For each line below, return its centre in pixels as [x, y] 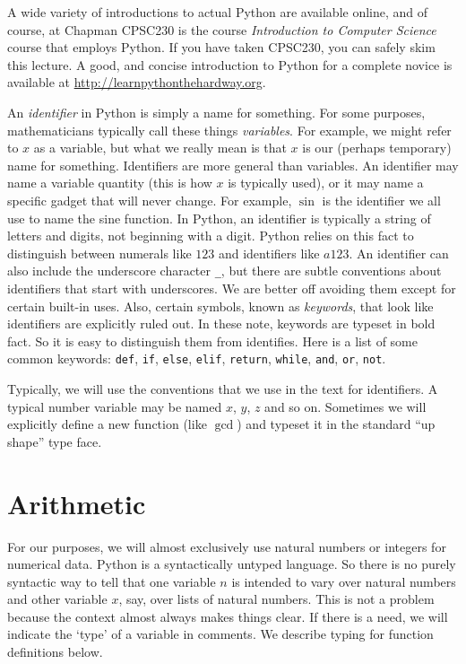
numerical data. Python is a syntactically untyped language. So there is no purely [232, 564]
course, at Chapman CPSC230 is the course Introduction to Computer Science [222, 29]
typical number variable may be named [115, 406]
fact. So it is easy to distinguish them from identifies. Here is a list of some [212, 341]
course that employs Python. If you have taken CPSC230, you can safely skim [221, 47]
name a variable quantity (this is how [110, 183]
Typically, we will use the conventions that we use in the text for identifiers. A [223, 389]
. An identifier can [399, 253]
